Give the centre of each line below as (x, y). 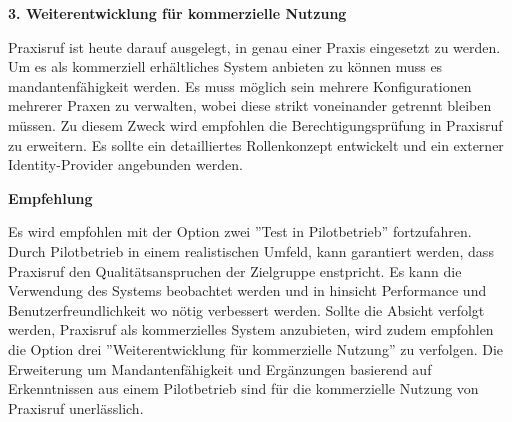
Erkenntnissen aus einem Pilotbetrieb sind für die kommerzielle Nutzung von (243, 388)
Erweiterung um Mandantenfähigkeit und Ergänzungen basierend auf (220, 368)
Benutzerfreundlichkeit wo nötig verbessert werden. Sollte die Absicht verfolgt (246, 309)
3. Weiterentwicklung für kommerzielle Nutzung (177, 13)
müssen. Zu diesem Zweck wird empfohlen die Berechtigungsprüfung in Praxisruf (255, 124)
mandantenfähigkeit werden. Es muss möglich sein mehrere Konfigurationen (240, 85)
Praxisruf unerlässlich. (76, 407)
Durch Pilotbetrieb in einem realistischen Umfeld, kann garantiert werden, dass (251, 250)
